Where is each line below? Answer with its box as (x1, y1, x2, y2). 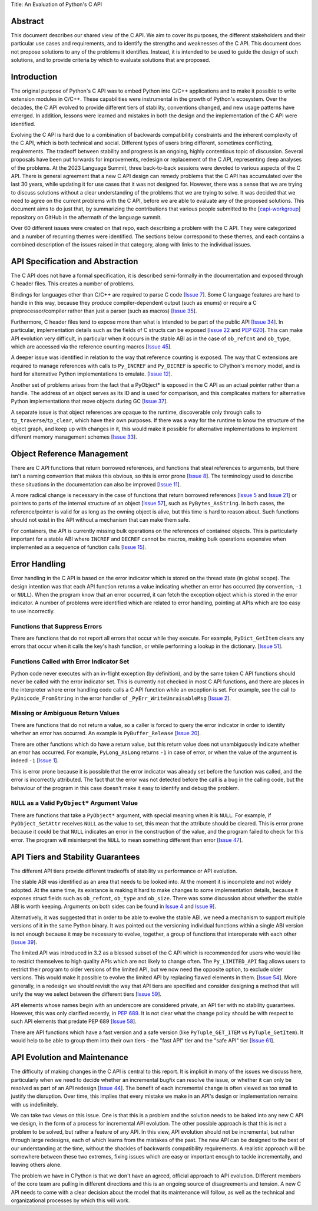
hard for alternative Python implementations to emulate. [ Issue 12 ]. (11, 370, 173, 377)
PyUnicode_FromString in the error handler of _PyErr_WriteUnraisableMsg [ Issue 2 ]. (11, 695, 231, 702)
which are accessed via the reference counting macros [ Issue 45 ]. (11, 343, 172, 350)
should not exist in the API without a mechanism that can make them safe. (11, 516, 191, 524)
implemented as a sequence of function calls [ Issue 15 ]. (11, 544, 147, 551)
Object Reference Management (11, 449, 128, 459)
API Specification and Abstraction (11, 256, 138, 266)
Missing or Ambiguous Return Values (11, 709, 120, 718)
